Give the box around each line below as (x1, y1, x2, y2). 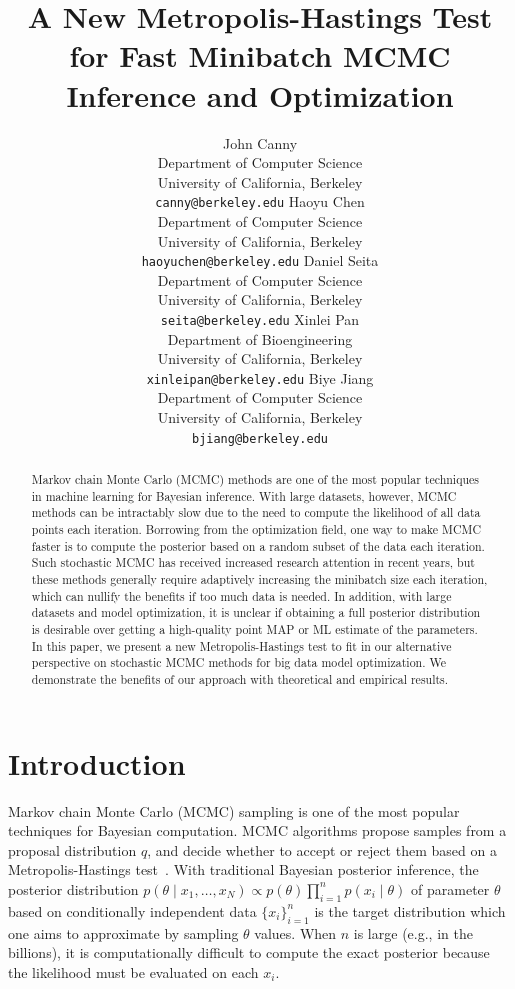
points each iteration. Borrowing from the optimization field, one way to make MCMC (31, 521, 482, 538)
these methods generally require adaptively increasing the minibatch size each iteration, (31, 571, 488, 588)
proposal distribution (8, 839, 137, 860)
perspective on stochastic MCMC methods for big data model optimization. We (31, 654, 446, 671)
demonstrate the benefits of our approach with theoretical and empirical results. (31, 670, 449, 687)
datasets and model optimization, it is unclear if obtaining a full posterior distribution (31, 604, 481, 621)
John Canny (222, 132, 298, 153)
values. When (254, 922, 337, 943)
